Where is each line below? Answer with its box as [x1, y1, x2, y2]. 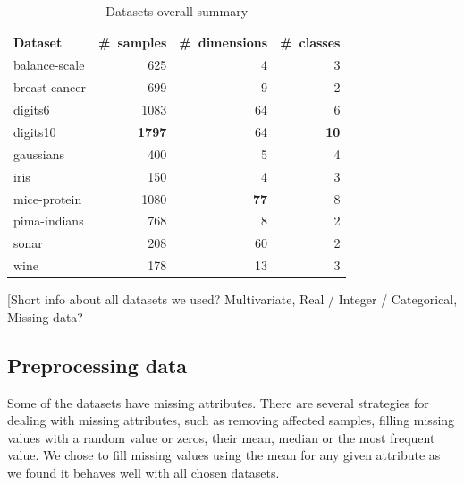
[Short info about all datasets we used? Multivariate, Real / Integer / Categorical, [7, 290, 458, 309]
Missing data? [7, 307, 83, 326]
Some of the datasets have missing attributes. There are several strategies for [7, 393, 429, 412]
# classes [280, 32, 341, 51]
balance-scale [13, 55, 85, 74]
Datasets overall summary [105, 2, 249, 20]
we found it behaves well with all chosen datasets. [7, 463, 280, 481]
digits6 [13, 100, 50, 119]
